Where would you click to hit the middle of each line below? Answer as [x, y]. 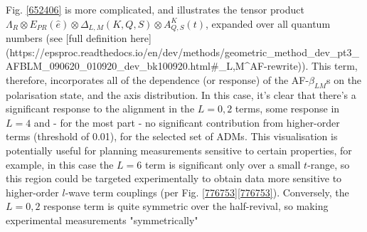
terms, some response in [287, 109]
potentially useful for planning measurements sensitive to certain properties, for [179, 150]
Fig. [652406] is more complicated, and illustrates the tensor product [155, 9]
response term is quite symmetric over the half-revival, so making [186, 206]
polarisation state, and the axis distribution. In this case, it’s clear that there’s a [181, 94]
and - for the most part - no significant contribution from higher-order [187, 122]
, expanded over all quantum [268, 23]
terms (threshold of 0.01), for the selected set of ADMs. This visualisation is [172, 136]
